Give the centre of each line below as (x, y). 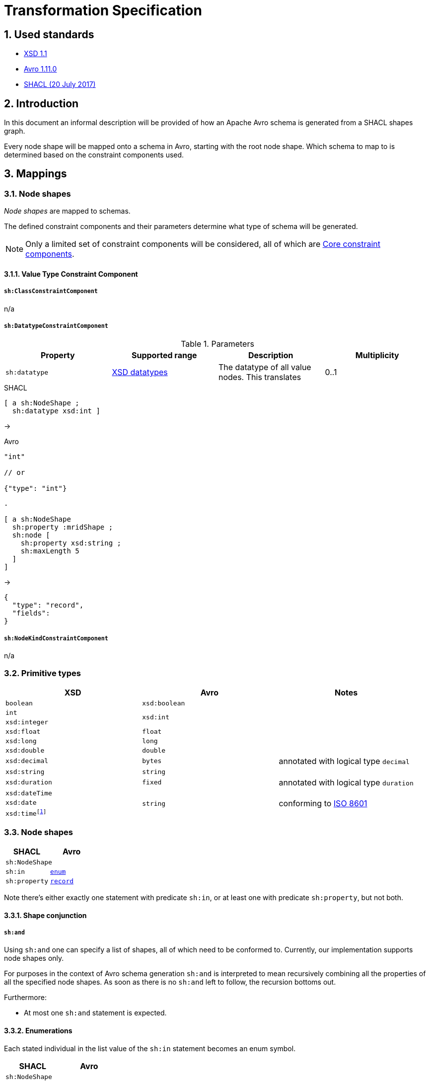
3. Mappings (36, 174)
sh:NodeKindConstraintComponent (56, 638)
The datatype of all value (265, 367)
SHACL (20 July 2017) (60, 84)
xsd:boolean (164, 703)
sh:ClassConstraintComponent (51, 291)
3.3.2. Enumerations (38, 1031)
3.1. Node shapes (37, 193)
